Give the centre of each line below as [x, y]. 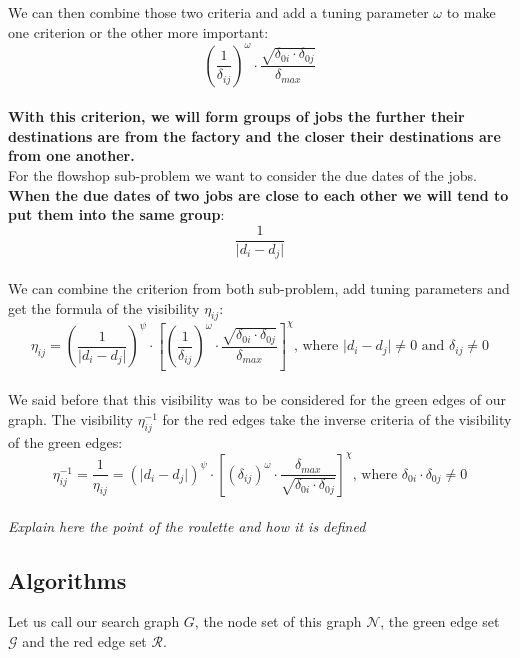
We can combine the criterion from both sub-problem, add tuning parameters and [259, 287]
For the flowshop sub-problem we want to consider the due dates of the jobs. [242, 175]
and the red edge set [84, 640]
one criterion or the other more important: [138, 31]
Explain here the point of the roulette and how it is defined [187, 525]
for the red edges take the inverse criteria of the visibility [337, 419]
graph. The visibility [70, 419]
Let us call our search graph [94, 621]
